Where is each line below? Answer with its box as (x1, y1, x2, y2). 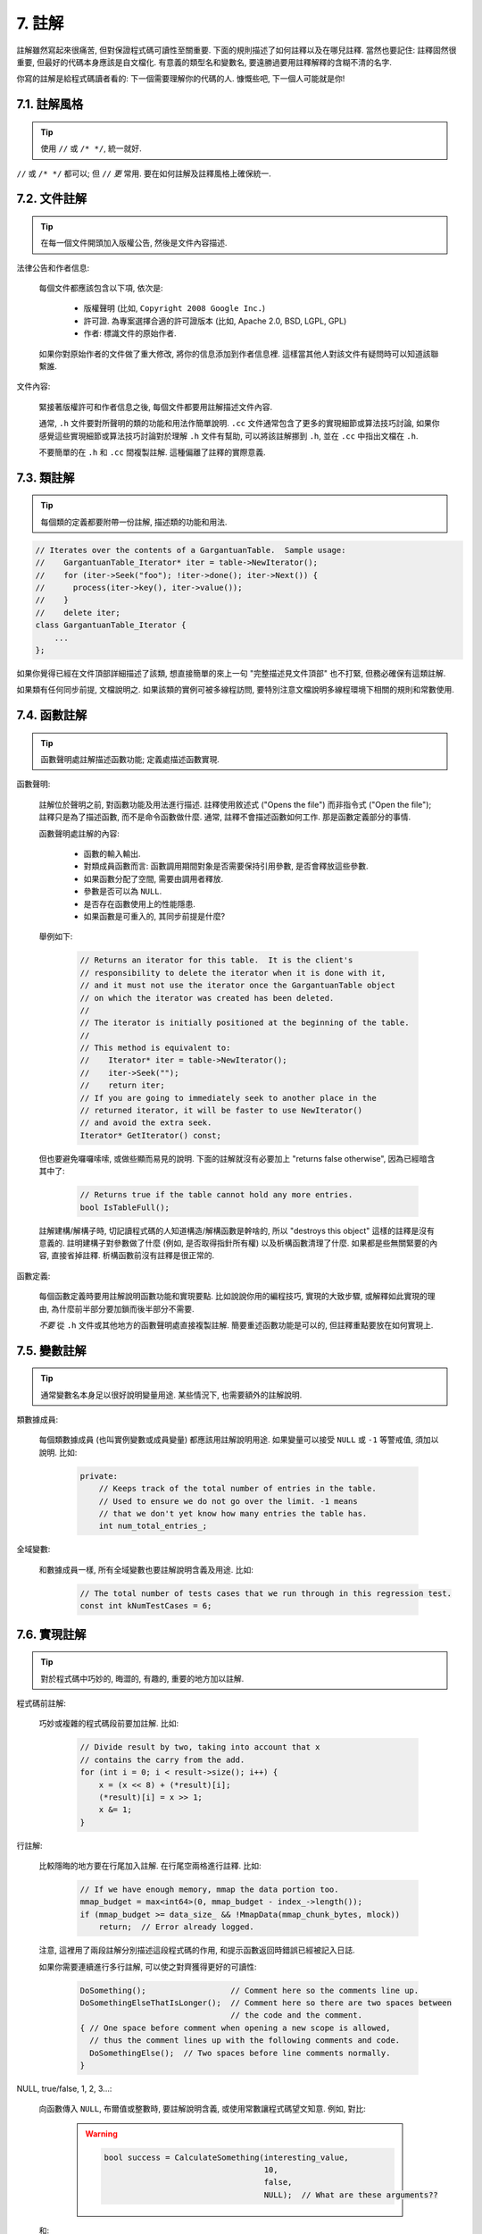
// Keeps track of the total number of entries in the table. (98, 1483, 377, 1494)
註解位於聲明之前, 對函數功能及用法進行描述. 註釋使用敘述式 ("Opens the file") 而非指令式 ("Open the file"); (38, 799, 432, 810)
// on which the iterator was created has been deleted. (79, 993, 335, 1003)
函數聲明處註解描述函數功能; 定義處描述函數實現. (40, 754, 220, 765)
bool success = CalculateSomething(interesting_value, (104, 2152, 349, 2163)
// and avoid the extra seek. (79, 1118, 212, 1128)
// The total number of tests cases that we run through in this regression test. (79, 1588, 453, 1599)
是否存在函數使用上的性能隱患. (83, 898, 196, 909)
